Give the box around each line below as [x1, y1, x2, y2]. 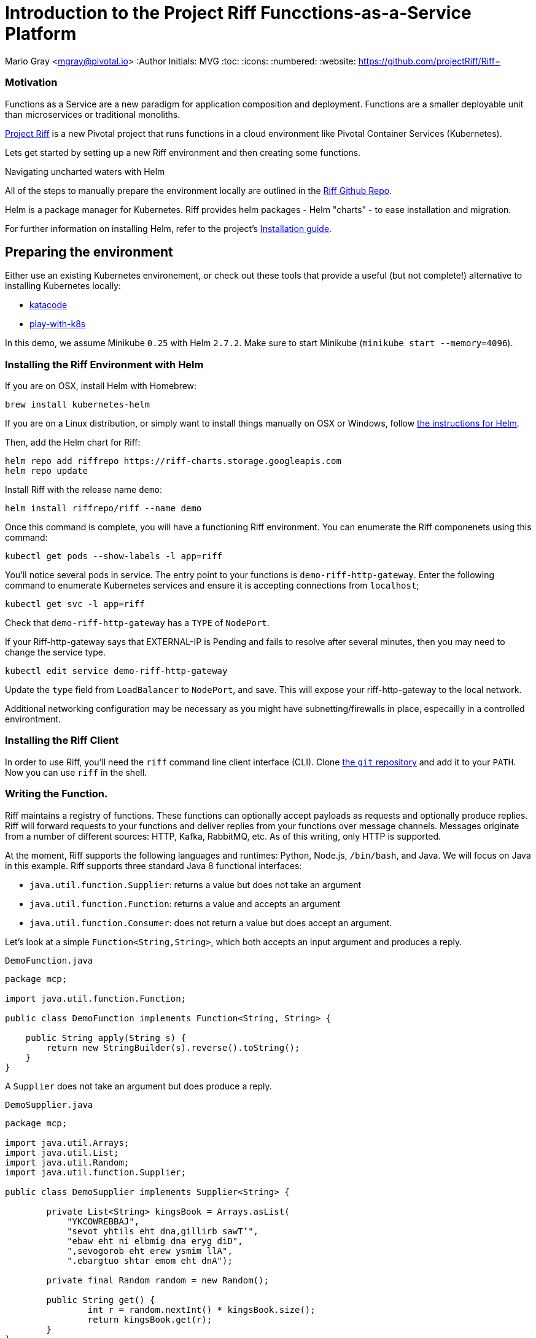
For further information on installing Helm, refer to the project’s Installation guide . [5, 223, 332, 234]
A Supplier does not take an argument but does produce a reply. [5, 1080, 272, 1091]
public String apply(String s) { [25, 1032, 187, 1043]
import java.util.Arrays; [5, 1137, 130, 1148]
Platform [5, 23, 77, 44]
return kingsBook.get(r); [87, 1314, 212, 1324]
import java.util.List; [5, 1147, 119, 1158]
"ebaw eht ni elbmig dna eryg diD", [67, 1236, 243, 1246]
